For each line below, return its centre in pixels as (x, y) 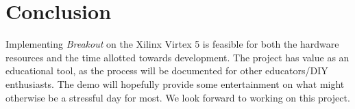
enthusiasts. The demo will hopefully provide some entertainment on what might (175, 83)
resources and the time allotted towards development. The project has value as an (177, 57)
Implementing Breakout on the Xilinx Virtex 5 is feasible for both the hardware (172, 44)
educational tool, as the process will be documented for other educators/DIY (167, 71)
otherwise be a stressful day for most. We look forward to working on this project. (178, 97)
